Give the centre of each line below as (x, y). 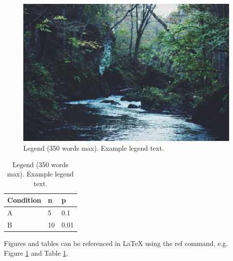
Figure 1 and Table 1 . (36, 252)
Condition (24, 200)
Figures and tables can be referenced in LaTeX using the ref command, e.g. (116, 243)
